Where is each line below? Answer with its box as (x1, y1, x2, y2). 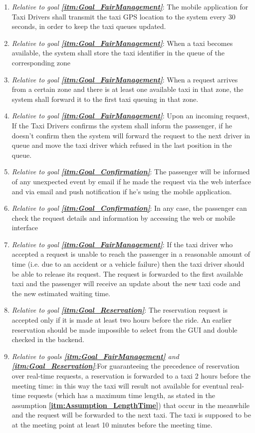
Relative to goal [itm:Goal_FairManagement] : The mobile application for (11, 1, 249, 11)
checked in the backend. (11, 334, 84, 345)
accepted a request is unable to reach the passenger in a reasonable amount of (11, 249, 251, 259)
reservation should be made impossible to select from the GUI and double (11, 324, 238, 335)
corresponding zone (11, 57, 71, 67)
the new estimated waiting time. (11, 288, 111, 298)
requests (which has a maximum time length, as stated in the (27, 390, 215, 401)
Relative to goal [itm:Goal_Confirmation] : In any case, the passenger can (11, 203, 247, 213)
